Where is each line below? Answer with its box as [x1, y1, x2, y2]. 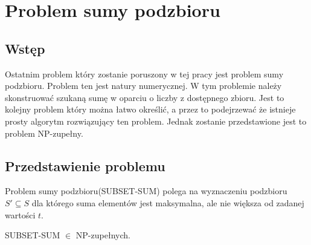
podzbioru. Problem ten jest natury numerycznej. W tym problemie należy [5, 79, 282, 92]
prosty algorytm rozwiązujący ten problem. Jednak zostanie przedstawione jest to [5, 114, 307, 127]
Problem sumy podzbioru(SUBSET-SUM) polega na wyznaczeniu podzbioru [5, 185, 287, 197]
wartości [5, 208, 36, 221]
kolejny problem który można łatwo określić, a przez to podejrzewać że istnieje [5, 103, 296, 116]
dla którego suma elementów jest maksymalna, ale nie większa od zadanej [31, 196, 304, 209]
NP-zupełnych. [75, 229, 130, 241]
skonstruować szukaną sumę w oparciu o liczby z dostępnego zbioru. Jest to [5, 91, 284, 103]
